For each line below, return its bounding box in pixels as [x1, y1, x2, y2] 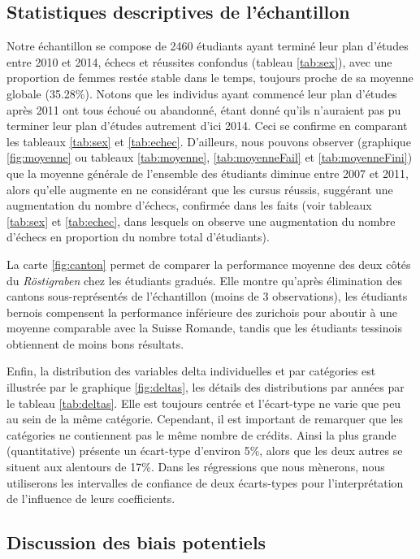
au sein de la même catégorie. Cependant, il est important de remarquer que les [6, 410, 404, 427]
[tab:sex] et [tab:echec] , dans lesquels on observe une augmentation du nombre [6, 212, 396, 229]
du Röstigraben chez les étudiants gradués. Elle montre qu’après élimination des [6, 271, 402, 288]
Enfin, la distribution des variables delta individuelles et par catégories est [6, 362, 376, 379]
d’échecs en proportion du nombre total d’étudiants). [6, 228, 270, 245]
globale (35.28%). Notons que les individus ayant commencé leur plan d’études [6, 84, 397, 102]
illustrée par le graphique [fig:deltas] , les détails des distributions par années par [6, 379, 405, 396]
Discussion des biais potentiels [6, 530, 266, 555]
